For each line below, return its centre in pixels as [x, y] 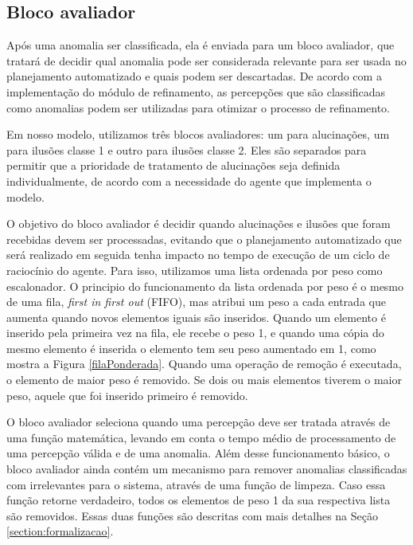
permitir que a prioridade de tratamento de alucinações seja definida [173, 165]
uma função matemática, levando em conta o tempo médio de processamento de [201, 437]
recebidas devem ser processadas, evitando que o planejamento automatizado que [204, 239]
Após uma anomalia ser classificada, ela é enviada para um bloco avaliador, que [201, 45]
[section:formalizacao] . [60, 531]
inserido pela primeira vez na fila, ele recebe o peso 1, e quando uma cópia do [195, 333]
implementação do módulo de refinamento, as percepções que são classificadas [196, 91]
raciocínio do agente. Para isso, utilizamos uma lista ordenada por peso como [195, 270]
